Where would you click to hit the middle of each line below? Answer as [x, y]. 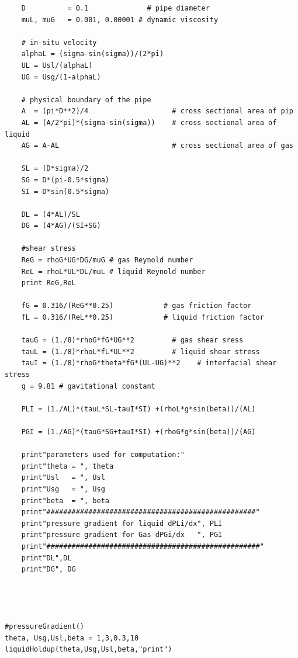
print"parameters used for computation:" [103, 455]
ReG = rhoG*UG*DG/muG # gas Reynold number [107, 260]
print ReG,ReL [48, 283]
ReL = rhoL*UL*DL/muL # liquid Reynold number [113, 271]
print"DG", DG [48, 569]
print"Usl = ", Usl [63, 478]
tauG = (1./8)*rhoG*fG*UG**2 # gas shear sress [132, 340]
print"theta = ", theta [67, 466]
